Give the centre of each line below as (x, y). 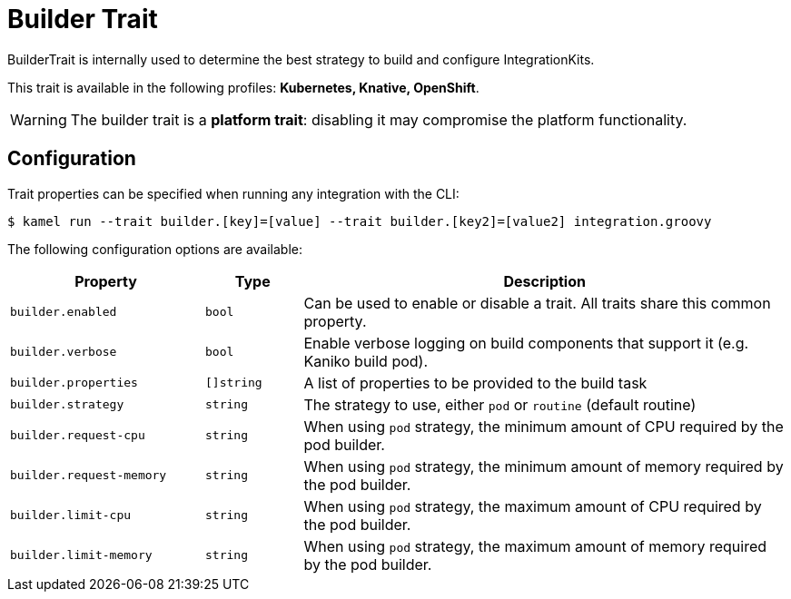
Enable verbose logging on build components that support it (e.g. (526, 343)
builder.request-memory (89, 476)
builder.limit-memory (81, 555)
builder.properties (74, 383)
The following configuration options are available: (155, 249)
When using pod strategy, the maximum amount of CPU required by (533, 506)
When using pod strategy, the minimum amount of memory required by (544, 466)
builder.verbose (64, 352)
